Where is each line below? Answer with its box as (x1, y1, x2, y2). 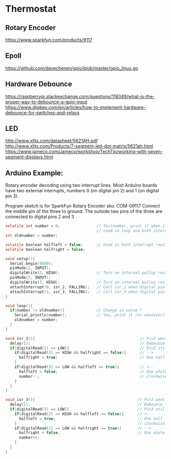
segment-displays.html (5, 154, 53, 160)
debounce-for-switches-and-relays (5, 109, 80, 116)
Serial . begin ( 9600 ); (10, 261, 53, 266)
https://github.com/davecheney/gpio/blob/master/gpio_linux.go (5, 65, 138, 71)
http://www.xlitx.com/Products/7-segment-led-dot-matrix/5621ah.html (5, 143, 154, 149)
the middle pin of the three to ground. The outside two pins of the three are (5, 208, 163, 214)
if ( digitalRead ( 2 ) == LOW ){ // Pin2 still (10, 346, 169, 351)
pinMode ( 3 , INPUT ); (10, 275, 51, 280)
